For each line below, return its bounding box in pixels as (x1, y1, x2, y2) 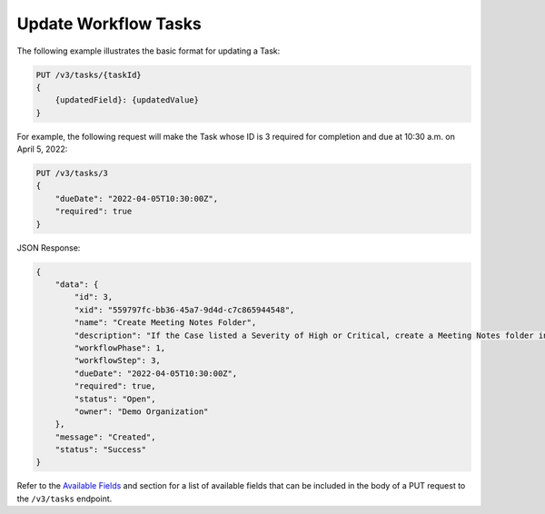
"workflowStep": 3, (74, 355, 161, 366)
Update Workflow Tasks (16, 14, 202, 34)
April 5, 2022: (16, 143, 68, 154)
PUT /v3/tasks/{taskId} (35, 69, 143, 80)
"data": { (54, 279, 99, 290)
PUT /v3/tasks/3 (35, 168, 109, 179)
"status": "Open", (74, 393, 156, 404)
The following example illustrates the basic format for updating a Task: (16, 45, 281, 56)
